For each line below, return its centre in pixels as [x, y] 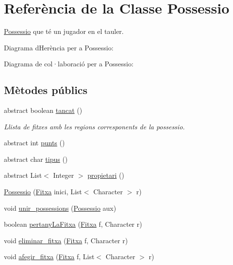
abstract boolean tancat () [43, 110]
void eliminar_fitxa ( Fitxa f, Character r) [66, 240]
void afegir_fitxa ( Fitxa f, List [49, 257]
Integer [64, 175]
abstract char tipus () [36, 159]
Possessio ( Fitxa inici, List [43, 192]
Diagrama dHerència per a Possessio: [59, 47]
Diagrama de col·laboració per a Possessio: [69, 64]
